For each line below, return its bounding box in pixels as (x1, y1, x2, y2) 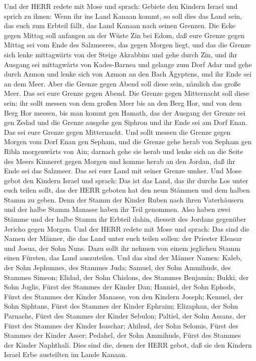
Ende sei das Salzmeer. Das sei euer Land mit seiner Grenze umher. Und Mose (4, 165, 242, 176)
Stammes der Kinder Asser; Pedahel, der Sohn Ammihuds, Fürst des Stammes (4, 330, 241, 340)
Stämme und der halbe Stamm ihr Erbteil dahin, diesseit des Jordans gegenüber (4, 214, 247, 224)
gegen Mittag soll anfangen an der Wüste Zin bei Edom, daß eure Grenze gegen (4, 30, 245, 40)
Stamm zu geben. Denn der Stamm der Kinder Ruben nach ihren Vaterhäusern (4, 194, 244, 204)
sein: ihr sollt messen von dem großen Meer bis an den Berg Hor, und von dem (4, 97, 242, 108)
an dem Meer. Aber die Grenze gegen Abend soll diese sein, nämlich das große (4, 78, 241, 88)
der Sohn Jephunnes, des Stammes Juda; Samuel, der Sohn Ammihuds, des (4, 262, 231, 273)
